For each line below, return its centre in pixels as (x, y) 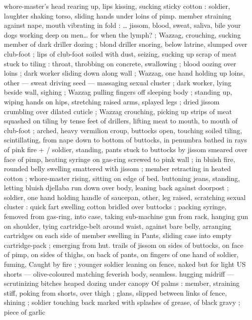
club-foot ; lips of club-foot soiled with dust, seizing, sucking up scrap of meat (120, 53)
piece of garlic (25, 312)
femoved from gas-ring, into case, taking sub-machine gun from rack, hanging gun (126, 216)
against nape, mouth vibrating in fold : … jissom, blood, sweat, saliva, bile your (123, 25)
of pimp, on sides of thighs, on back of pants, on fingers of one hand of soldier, (121, 254)
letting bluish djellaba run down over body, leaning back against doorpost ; (116, 188)
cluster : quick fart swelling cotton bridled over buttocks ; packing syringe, (115, 207)
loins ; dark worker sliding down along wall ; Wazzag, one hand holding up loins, (125, 73)
